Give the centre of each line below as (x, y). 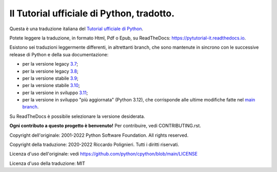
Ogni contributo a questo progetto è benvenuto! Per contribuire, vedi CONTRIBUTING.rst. (105, 126)
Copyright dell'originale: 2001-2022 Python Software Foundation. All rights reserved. (99, 135)
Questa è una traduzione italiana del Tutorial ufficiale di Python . (76, 29)
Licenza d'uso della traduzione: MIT (47, 163)
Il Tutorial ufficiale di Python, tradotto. (92, 13)
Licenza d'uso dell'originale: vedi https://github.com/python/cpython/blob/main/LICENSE (103, 154)
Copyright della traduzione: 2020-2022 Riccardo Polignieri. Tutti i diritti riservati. (94, 145)
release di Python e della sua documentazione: (59, 54)
